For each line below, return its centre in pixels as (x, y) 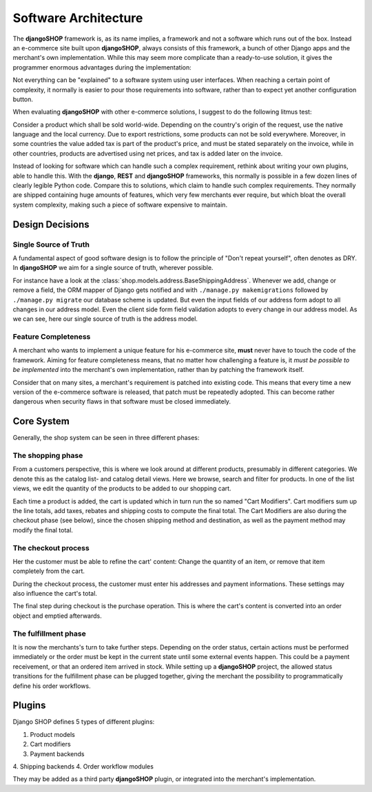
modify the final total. (43, 530)
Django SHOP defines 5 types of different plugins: (84, 722)
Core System (41, 421)
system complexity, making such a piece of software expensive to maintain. (120, 205)
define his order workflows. (52, 686)
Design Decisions (51, 224)
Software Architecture (78, 18)
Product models (52, 734)
